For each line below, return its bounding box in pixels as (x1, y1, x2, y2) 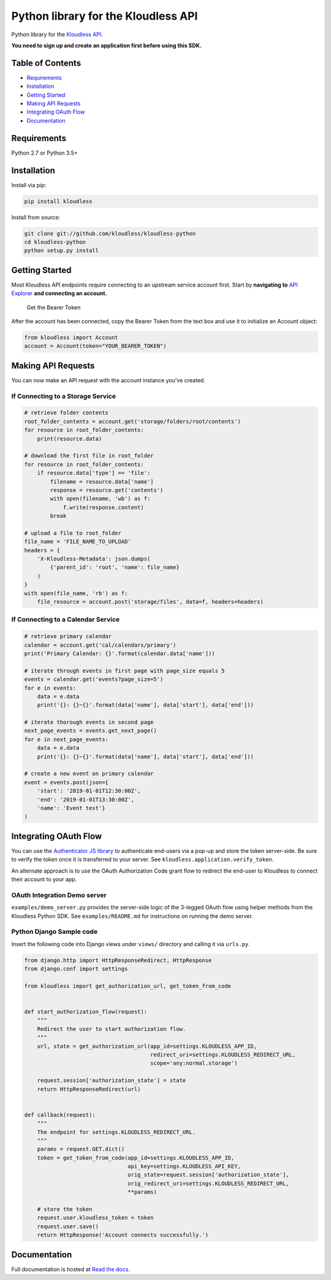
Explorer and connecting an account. (11, 290, 107, 297)
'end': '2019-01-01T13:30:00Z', (37, 796, 135, 803)
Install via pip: (11, 181, 47, 188)
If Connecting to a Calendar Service (11, 615, 120, 624)
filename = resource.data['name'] (50, 478, 154, 485)
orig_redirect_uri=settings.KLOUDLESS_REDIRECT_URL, (127, 1180, 289, 1187)
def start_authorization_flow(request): (24, 1008, 147, 1016)
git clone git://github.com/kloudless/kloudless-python (24, 230, 196, 237)
